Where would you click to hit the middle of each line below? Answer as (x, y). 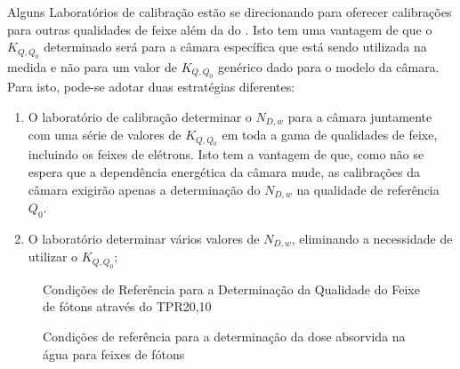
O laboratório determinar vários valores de (144, 238)
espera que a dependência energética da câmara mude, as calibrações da (224, 172)
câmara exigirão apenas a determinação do (144, 189)
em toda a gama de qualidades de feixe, (330, 135)
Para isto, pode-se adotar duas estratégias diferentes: (151, 86)
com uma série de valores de (105, 135)
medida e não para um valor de (93, 66)
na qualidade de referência (368, 189)
